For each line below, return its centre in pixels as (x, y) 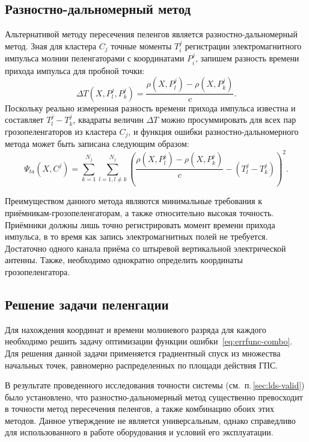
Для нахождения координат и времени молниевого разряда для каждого (136, 329)
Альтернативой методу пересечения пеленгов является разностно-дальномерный (151, 34)
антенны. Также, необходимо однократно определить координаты (124, 260)
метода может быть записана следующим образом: (97, 144)
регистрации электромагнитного (243, 45)
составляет (24, 120)
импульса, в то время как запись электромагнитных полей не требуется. (136, 236)
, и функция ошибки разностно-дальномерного (213, 131)
